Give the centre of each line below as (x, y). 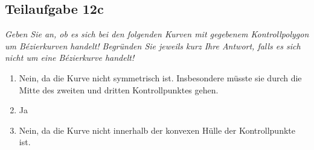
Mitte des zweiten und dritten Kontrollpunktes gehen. (119, 89)
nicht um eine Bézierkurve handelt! (70, 58)
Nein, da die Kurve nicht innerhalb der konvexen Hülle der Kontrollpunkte (157, 130)
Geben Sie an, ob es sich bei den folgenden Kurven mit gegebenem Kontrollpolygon (157, 34)
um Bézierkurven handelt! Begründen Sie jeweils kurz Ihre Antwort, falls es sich (153, 45)
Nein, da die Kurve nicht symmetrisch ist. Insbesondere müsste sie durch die (160, 77)
